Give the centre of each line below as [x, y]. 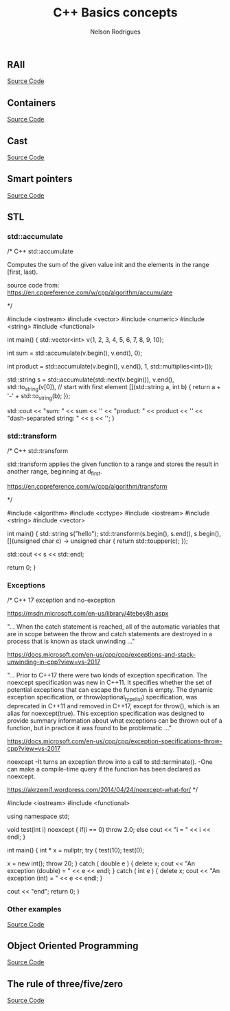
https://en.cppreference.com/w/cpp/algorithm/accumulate [90, 292]
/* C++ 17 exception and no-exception [61, 600]
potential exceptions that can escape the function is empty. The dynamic [110, 690]
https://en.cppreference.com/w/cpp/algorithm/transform [87, 487]
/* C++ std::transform [38, 451]
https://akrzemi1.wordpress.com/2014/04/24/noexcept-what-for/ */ [103, 790]
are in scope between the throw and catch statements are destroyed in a [110, 634]
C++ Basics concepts [115, 13]
